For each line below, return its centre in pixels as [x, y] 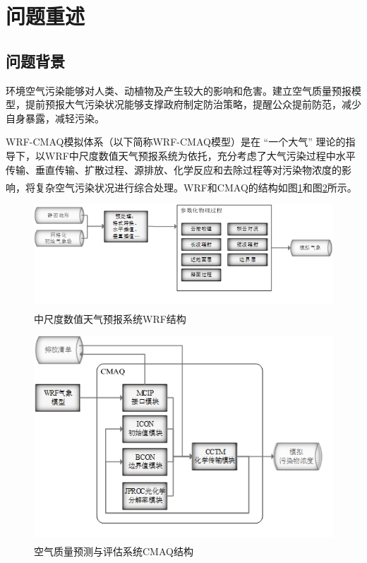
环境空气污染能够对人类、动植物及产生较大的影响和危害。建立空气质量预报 [179, 90]
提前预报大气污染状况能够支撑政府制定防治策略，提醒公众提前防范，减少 [193, 104]
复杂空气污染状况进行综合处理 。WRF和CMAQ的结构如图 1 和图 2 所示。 [196, 187]
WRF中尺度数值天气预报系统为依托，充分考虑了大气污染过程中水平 [200, 155]
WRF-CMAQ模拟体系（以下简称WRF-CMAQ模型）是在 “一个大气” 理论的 [176, 142]
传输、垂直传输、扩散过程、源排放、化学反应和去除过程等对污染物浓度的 [174, 169]
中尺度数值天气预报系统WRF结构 [110, 318]
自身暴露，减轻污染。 [55, 118]
